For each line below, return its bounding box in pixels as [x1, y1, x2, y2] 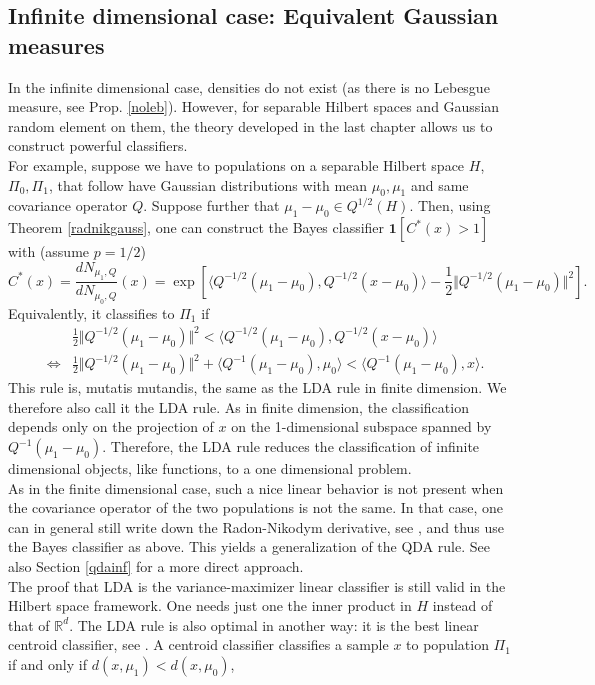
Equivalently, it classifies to [8, 302, 175, 323]
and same [410, 174, 469, 195]
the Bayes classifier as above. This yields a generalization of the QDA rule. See [8, 536, 490, 557]
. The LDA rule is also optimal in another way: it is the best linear [69, 614, 479, 635]
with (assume [8, 241, 90, 262]
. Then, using [409, 195, 491, 216]
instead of [432, 595, 493, 616]
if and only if [8, 653, 87, 674]
